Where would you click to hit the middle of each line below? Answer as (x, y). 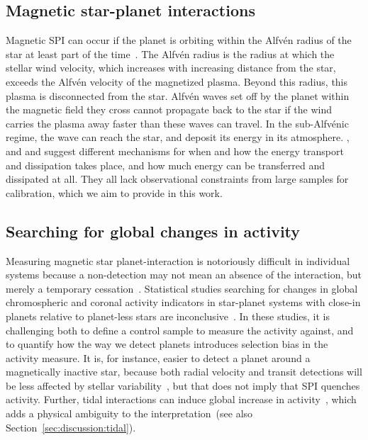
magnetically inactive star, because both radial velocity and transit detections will (184, 372)
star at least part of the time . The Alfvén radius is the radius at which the (170, 53)
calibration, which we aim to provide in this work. (114, 192)
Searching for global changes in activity (153, 231)
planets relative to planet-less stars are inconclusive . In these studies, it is (168, 316)
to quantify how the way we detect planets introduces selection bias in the (167, 344)
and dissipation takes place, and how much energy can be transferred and (166, 165)
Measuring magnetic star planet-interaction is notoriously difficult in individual (178, 260)
